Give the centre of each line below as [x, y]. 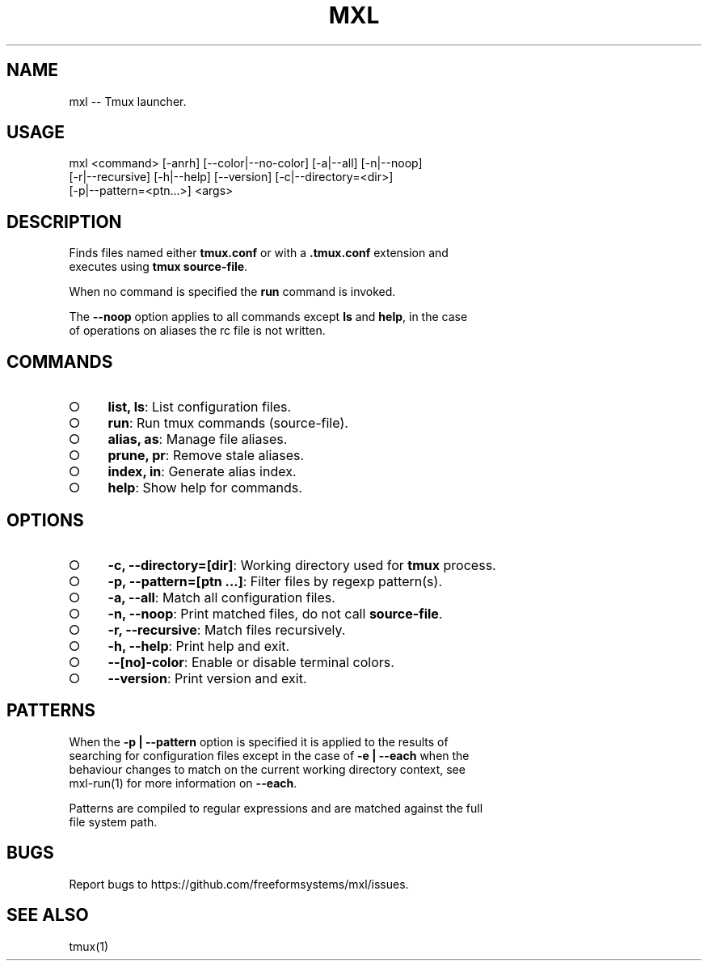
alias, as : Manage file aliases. [198, 439]
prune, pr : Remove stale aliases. [206, 456]
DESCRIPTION [64, 222]
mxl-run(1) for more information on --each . [183, 783]
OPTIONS [45, 520]
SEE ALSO [48, 915]
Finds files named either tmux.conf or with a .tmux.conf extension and [259, 253]
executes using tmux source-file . [158, 267]
